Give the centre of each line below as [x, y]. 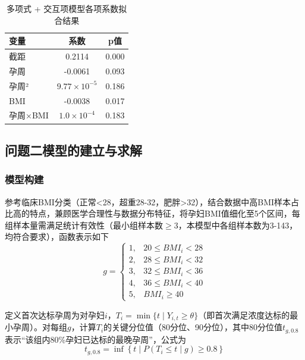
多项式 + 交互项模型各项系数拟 [67, 8]
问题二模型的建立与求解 [73, 150]
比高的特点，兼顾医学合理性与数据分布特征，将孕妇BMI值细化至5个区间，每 [152, 213]
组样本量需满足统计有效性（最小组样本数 [84, 225]
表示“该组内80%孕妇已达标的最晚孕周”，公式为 [95, 339]
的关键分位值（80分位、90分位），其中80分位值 [193, 327]
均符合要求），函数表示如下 [57, 237]
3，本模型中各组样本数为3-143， [236, 225]
